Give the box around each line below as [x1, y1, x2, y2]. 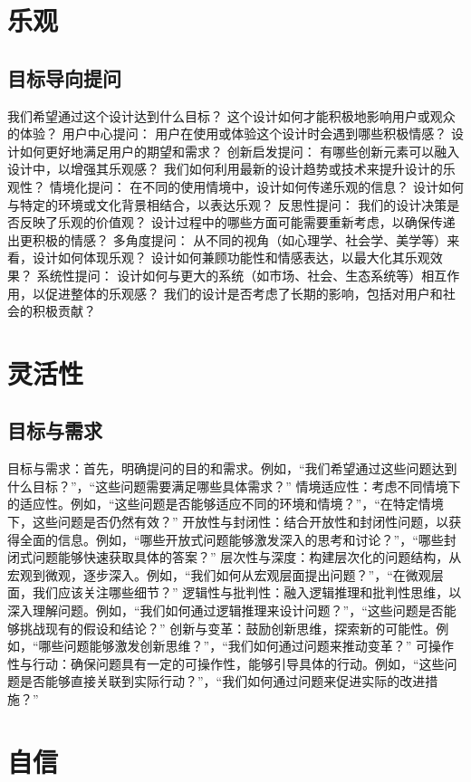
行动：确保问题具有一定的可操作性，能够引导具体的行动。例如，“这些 [32, 653, 445, 672]
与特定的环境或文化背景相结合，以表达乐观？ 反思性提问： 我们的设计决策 [7, 195, 447, 214]
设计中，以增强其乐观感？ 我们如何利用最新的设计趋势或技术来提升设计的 [7, 159, 443, 178]
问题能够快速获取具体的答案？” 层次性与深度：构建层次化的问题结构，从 [32, 548, 462, 567]
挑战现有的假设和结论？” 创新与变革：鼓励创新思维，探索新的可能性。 [19, 618, 437, 637]
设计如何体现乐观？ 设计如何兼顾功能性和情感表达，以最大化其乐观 [32, 248, 430, 267]
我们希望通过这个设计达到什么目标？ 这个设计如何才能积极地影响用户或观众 [7, 106, 456, 125]
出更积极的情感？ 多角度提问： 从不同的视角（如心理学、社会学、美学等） [7, 230, 447, 249]
